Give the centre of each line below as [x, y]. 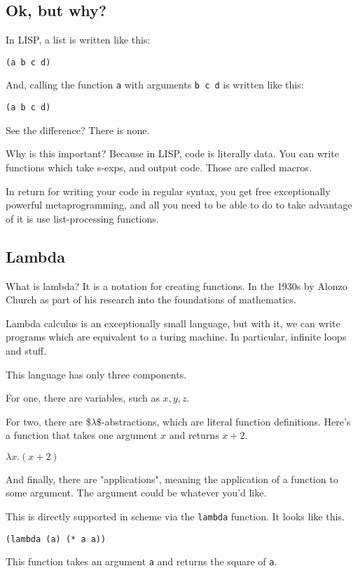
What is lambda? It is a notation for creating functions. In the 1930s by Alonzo [177, 285]
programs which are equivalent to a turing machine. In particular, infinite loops [176, 337]
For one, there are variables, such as [83, 398]
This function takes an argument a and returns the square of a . [142, 561]
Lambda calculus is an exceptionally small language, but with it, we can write [173, 323]
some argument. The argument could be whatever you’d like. [136, 493]
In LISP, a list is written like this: [78, 40]
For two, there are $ [48, 421]
